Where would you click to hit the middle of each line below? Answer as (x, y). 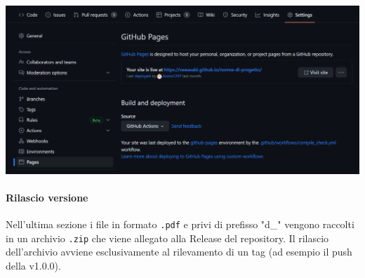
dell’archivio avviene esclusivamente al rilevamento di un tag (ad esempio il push (179, 252)
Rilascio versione (47, 197)
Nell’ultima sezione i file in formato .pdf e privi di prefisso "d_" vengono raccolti (180, 224)
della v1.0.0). (33, 265)
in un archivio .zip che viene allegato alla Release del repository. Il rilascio (167, 238)
